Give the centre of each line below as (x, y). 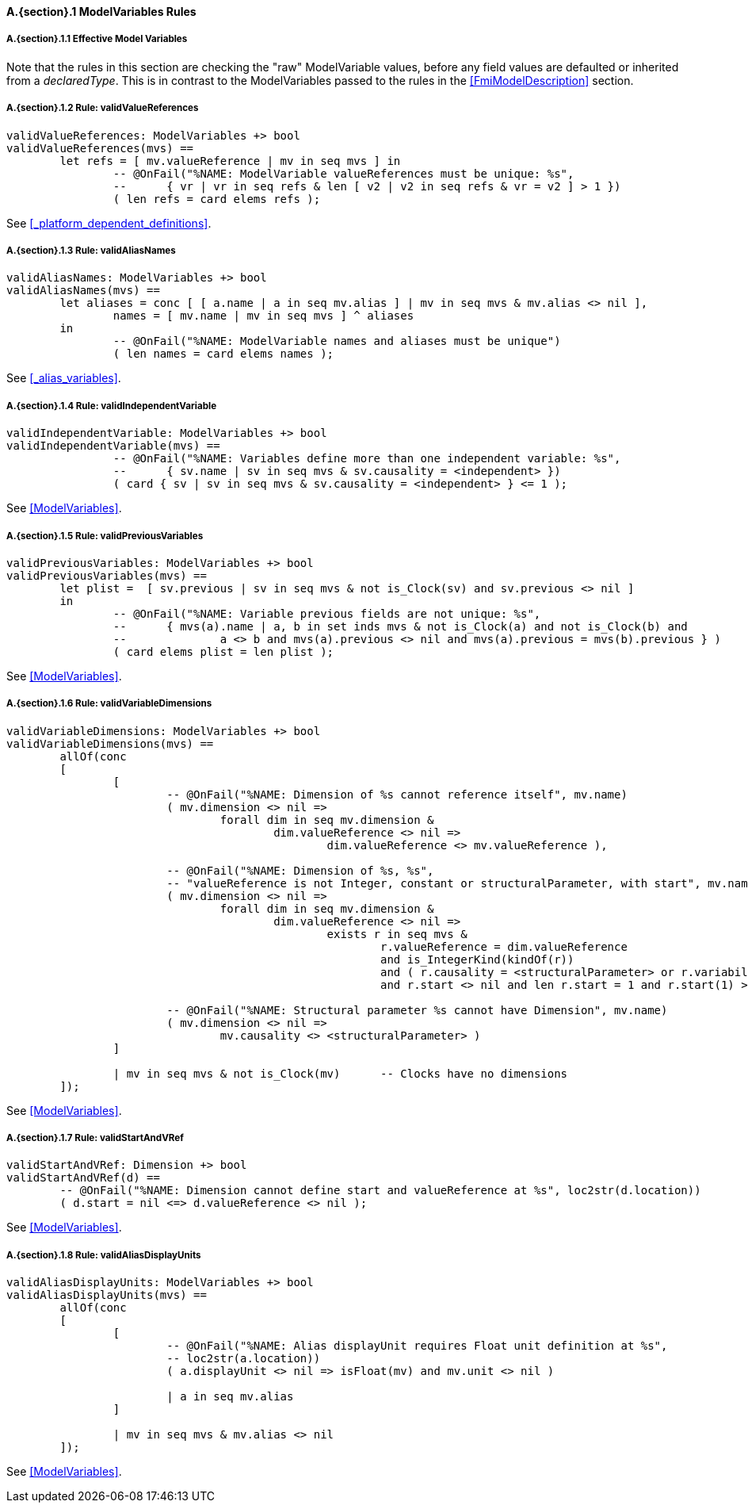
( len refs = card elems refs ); (217, 199)
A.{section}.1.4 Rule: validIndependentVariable (112, 406)
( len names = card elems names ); (223, 354)
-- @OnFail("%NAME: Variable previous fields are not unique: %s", (327, 613)
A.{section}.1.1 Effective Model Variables (97, 39)
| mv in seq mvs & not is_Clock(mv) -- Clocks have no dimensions (340, 1073)
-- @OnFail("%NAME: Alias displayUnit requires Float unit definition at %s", (417, 1346)
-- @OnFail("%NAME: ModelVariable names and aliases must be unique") (337, 341)
